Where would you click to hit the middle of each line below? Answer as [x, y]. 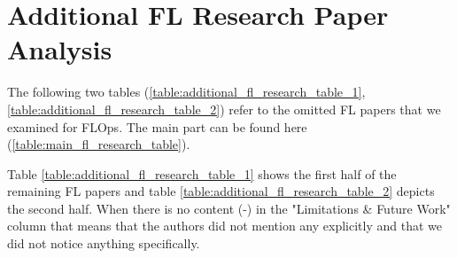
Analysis [60, 49]
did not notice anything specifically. [104, 243]
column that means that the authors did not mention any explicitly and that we [225, 226]
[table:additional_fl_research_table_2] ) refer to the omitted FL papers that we [224, 109]
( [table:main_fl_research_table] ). [99, 144]
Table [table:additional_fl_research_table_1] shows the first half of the [202, 173]
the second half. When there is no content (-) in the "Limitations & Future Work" [229, 208]
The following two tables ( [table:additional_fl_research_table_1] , [186, 92]
